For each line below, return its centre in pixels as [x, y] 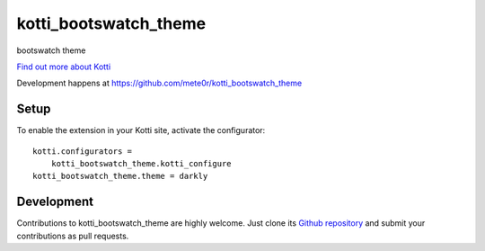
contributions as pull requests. [73, 236]
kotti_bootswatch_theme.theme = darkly [120, 176]
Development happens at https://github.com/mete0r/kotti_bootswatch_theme [159, 83]
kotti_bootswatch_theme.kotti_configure [141, 164]
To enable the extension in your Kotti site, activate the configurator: [141, 130]
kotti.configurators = [83, 151]
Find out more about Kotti [64, 67]
